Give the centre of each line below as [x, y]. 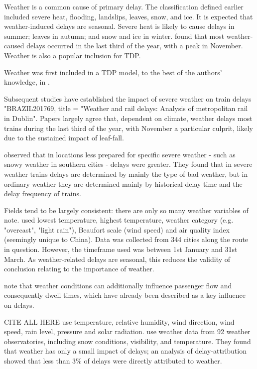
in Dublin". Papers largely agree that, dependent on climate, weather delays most [128, 118]
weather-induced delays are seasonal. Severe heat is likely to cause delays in [119, 26]
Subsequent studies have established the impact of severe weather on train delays [128, 98]
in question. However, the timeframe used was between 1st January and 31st [121, 249]
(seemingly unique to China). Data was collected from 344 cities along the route [126, 239]
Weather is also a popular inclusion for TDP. [72, 55]
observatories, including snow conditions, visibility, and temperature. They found [128, 341]
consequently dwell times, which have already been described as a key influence [125, 295]
